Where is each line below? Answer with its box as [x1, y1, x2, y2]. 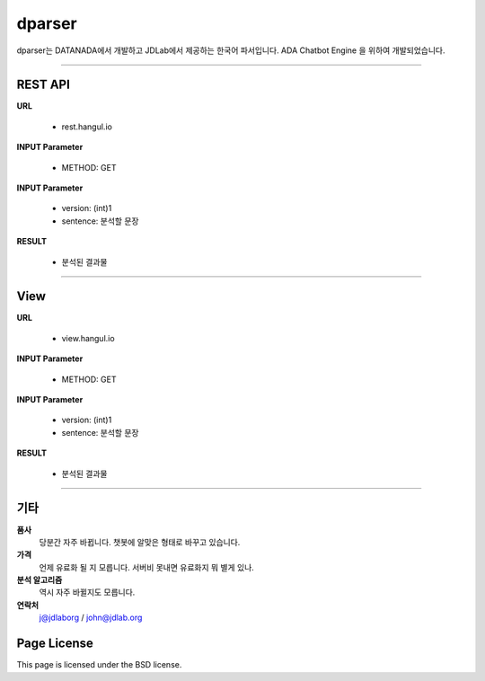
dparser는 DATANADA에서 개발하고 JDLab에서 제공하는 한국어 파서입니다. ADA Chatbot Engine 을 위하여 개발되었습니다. [16, 45, 445, 56]
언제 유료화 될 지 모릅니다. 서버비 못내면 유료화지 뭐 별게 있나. [39, 562, 255, 572]
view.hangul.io [61, 332, 116, 343]
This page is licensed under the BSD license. [16, 659, 182, 670]
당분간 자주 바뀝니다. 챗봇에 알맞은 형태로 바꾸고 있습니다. [39, 536, 241, 547]
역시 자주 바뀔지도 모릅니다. [39, 587, 136, 597]
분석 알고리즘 [16, 575, 63, 586]
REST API [16, 77, 71, 93]
